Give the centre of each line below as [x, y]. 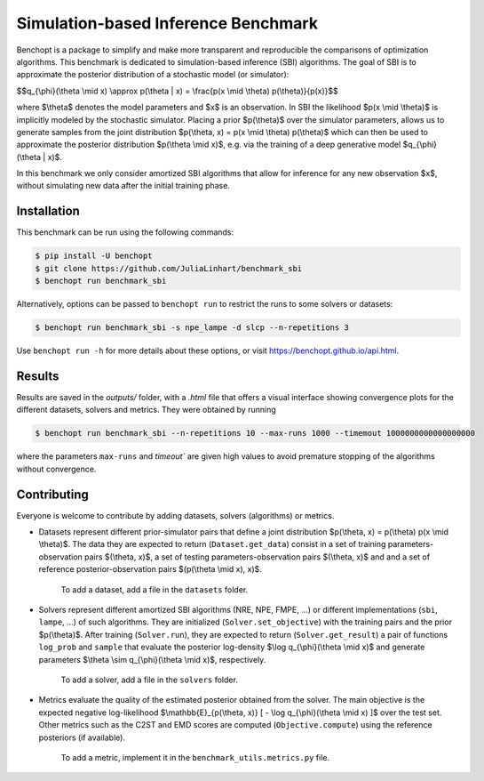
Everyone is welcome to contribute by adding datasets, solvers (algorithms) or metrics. [175, 515]
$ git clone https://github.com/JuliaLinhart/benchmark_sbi [169, 268]
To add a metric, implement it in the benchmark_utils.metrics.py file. [195, 757]
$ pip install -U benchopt [94, 256]
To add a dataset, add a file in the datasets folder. [155, 589]
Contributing [52, 494]
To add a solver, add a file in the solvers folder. [150, 680]
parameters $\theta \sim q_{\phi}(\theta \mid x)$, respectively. [152, 659]
